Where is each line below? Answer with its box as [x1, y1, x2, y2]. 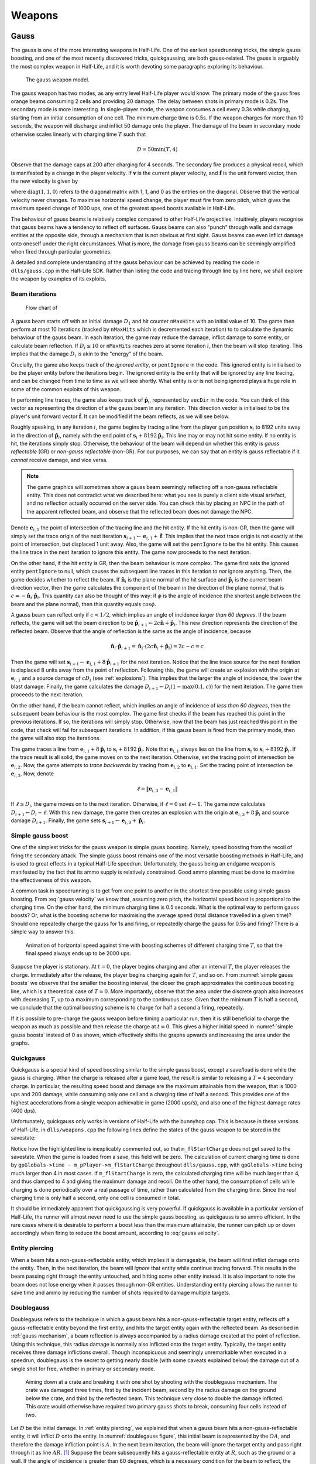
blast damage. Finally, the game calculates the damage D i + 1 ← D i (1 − [11, 683, 181, 691]
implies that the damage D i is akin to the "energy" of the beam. [11, 350, 164, 358]
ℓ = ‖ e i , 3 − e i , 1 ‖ [136, 785, 178, 793]
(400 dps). [11, 1107, 37, 1114]
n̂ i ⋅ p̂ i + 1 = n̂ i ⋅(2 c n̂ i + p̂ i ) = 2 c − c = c [110, 643, 204, 651]
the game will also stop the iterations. [11, 735, 101, 742]
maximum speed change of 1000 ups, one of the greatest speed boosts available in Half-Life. [11, 205, 236, 212]
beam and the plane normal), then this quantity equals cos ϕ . [11, 600, 157, 607]
